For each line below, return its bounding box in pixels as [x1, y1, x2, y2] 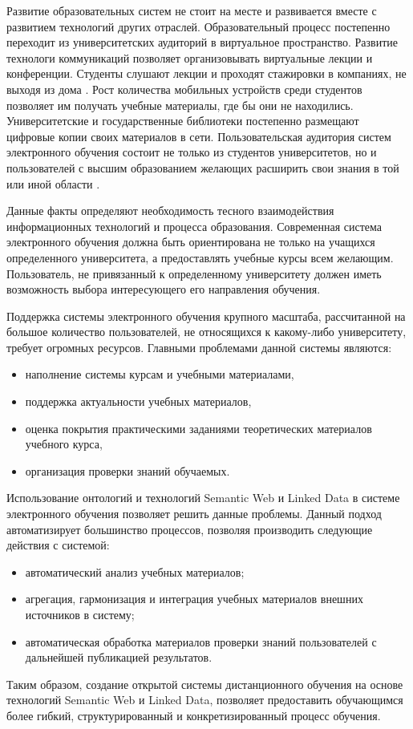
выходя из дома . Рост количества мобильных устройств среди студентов [6, 80, 362, 97]
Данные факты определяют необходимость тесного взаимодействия [6, 202, 334, 219]
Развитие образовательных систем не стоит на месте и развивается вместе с [6, 2, 377, 18]
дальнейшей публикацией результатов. [25, 649, 213, 666]
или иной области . [6, 175, 100, 192]
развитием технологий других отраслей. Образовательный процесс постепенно [6, 18, 391, 34]
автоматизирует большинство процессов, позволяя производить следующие [6, 520, 373, 537]
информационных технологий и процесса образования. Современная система [6, 217, 383, 234]
